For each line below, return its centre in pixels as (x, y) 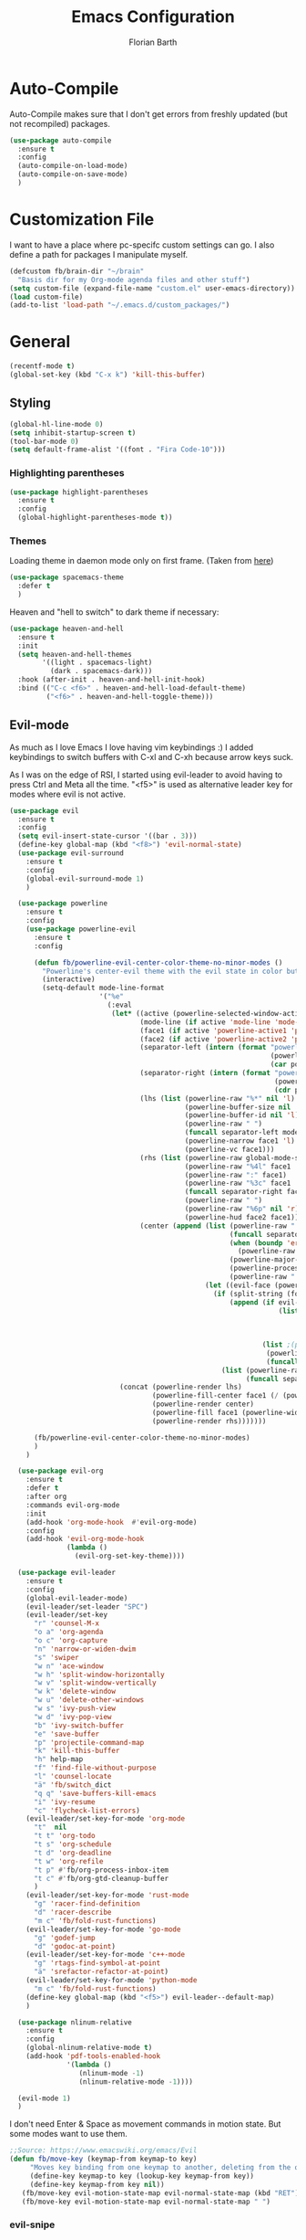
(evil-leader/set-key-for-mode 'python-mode (112, 1981)
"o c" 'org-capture (70, 1641)
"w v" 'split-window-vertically (95, 1683)
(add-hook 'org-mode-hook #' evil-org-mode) (112, 1522)
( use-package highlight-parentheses (79, 492)
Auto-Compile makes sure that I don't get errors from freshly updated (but (149, 114)
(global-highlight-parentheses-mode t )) (95, 518)
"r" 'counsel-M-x (66, 1623)
